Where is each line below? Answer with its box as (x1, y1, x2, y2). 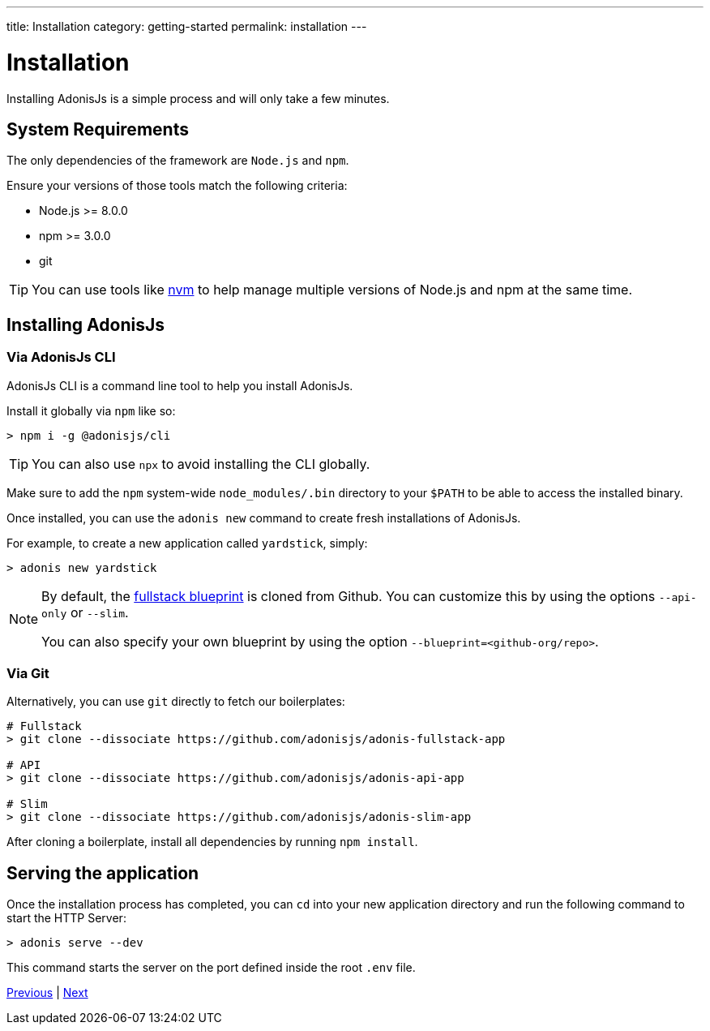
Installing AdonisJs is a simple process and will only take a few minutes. (6, 91, 390, 105)
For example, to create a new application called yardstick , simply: (6, 535, 368, 550)
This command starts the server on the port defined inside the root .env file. (6, 960, 416, 975)
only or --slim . (41, 604, 129, 621)
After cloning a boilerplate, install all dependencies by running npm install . (6, 835, 418, 849)
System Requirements (6, 118, 189, 140)
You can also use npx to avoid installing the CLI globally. (32, 455, 370, 472)
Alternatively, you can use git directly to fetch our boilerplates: (6, 694, 345, 709)
